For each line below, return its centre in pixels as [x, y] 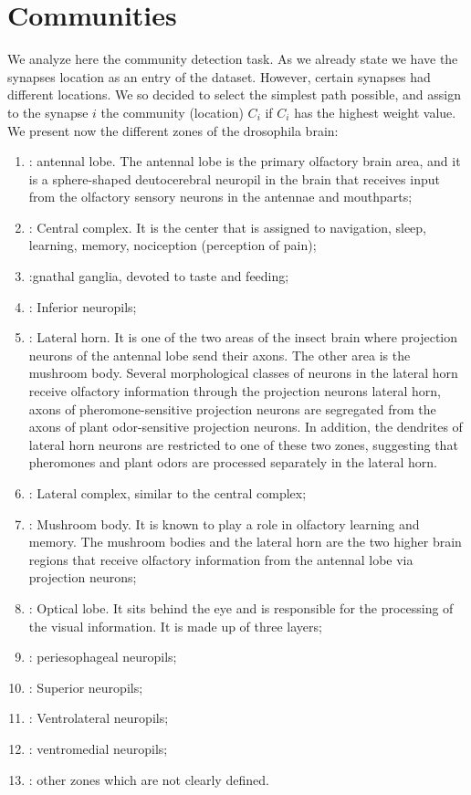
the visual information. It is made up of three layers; [175, 626]
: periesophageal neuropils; [103, 657]
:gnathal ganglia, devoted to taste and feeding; [159, 276]
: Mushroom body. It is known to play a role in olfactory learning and [224, 523]
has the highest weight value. [375, 112]
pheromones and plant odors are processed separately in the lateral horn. [233, 462]
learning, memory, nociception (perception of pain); [173, 245]
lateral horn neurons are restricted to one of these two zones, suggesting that [243, 444]
